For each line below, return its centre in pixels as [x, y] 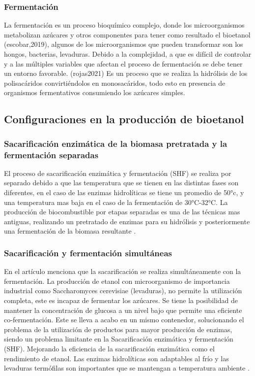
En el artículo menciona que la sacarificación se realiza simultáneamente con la [123, 271]
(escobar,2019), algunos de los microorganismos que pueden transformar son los [124, 44]
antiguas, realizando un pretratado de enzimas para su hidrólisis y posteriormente [127, 221]
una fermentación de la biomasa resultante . [70, 231]
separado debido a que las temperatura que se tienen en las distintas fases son [121, 183]
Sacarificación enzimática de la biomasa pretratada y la [116, 143]
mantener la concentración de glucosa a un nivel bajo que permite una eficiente [123, 310]
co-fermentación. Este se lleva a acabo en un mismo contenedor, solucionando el [124, 320]
